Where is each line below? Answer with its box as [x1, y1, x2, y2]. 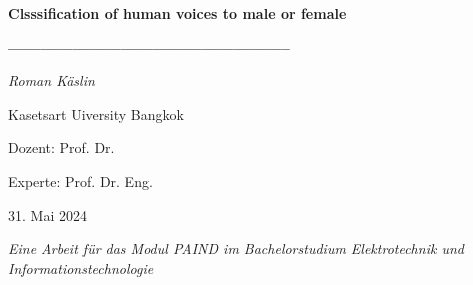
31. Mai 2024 [8, 204, 87, 225]
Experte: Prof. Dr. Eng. [8, 170, 153, 191]
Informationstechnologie [8, 257, 154, 278]
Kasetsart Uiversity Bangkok [8, 103, 184, 124]
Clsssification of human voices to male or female [8, 3, 347, 23]
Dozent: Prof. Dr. [8, 137, 115, 158]
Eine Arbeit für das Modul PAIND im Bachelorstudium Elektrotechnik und [8, 238, 464, 259]
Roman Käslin [8, 70, 95, 91]
